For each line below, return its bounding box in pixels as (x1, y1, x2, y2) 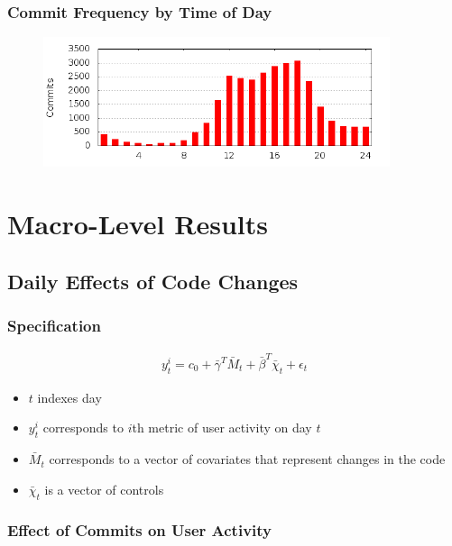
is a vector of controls (44, 479, 164, 498)
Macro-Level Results (7, 205, 268, 241)
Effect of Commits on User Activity (7, 519, 272, 541)
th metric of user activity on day (132, 418, 312, 437)
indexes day (37, 387, 102, 406)
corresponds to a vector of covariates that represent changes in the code (49, 450, 446, 469)
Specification (7, 314, 101, 336)
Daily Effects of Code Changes (7, 267, 299, 295)
